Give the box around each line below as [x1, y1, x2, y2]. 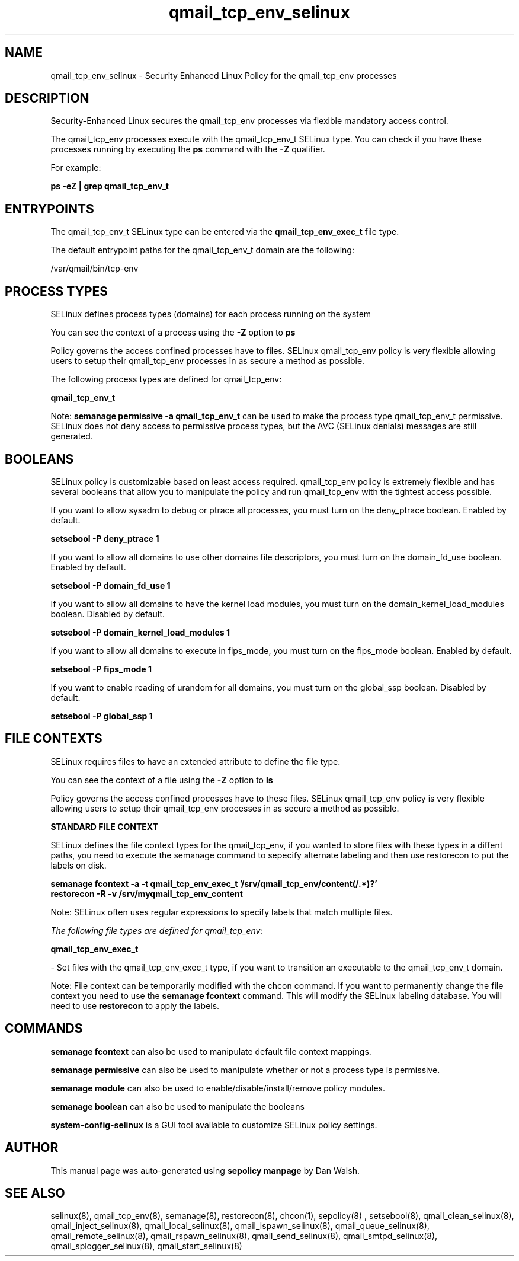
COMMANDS [5, 1021, 83, 1036]
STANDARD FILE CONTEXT [50, 821, 158, 832]
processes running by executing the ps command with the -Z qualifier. [50, 144, 325, 155]
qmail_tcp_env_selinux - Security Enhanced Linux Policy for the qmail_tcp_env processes [50, 70, 397, 81]
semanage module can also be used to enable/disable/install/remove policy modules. [50, 1083, 386, 1093]
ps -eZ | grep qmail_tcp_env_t [50, 181, 169, 191]
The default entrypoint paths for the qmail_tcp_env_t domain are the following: [50, 245, 354, 256]
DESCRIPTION [5, 91, 89, 106]
